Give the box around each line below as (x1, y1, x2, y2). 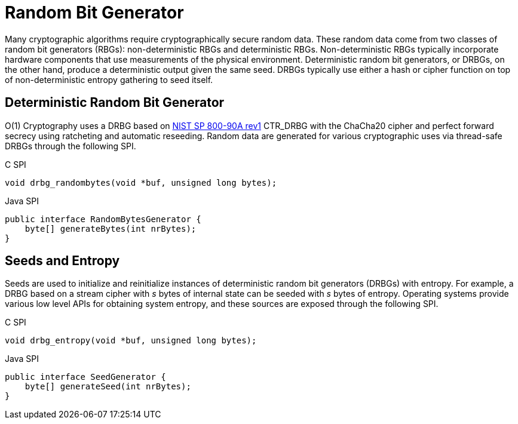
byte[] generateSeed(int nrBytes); (24, 382, 191, 392)
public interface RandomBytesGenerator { (5, 214, 201, 224)
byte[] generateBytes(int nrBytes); (24, 223, 197, 233)
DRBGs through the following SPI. (5, 140, 136, 151)
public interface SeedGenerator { (5, 372, 166, 382)
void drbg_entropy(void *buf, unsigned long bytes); (5, 336, 257, 346)
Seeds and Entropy (5, 253, 120, 269)
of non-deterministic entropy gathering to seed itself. (5, 74, 213, 85)
